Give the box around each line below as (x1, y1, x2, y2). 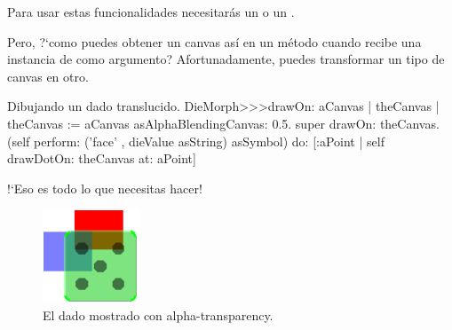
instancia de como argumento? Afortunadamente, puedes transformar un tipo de (7, 50, 445, 68)
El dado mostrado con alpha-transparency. (43, 305, 274, 324)
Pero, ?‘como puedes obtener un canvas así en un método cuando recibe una (7, 32, 422, 51)
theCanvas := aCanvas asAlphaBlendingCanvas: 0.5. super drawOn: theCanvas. (7, 114, 440, 132)
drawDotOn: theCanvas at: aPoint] (7, 149, 196, 168)
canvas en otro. (7, 67, 89, 85)
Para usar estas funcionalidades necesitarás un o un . (7, 3, 295, 20)
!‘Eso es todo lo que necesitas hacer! (7, 178, 202, 197)
